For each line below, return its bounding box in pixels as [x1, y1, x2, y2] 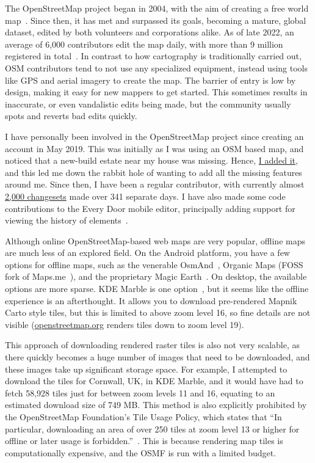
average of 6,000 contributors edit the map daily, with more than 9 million [5, 37, 283, 50]
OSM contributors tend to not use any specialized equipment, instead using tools [5, 61, 308, 74]
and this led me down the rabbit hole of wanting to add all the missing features [5, 166, 302, 178]
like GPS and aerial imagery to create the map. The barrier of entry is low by [5, 73, 296, 86]
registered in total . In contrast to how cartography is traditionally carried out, [5, 49, 302, 62]
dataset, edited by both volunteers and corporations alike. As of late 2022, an [5, 26, 294, 38]
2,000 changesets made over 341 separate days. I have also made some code [5, 189, 286, 202]
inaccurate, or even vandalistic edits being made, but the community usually [5, 97, 291, 110]
